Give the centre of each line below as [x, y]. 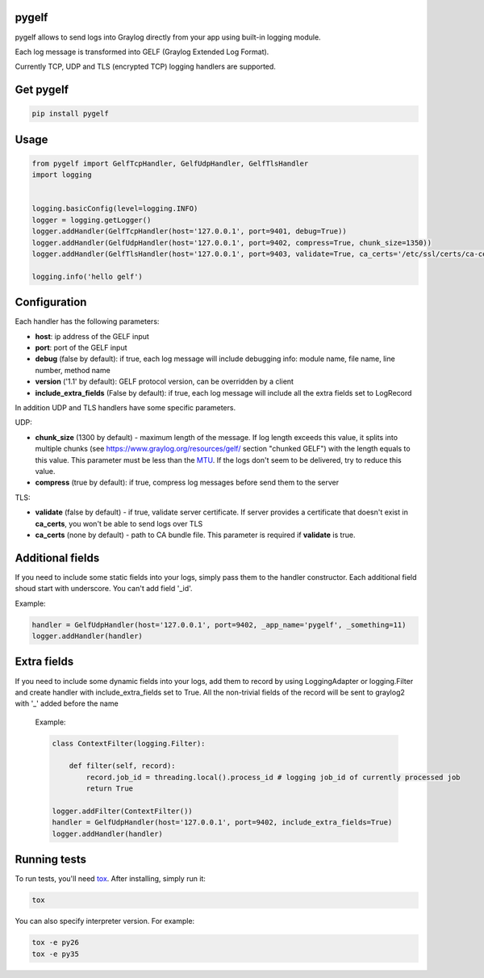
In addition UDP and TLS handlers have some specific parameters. [125, 408]
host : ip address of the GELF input [92, 336]
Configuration [51, 302]
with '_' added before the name [67, 703]
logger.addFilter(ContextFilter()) [122, 811]
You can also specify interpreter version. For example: [105, 921]
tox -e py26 [56, 942]
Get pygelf [42, 90]
